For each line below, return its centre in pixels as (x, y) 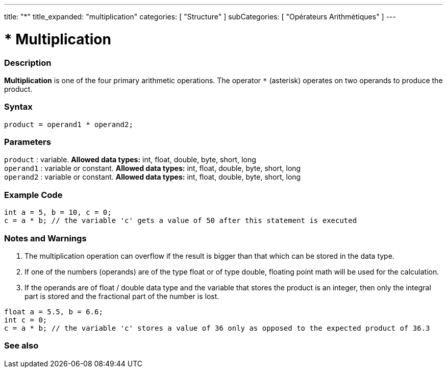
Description (28, 63)
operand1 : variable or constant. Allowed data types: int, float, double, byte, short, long (153, 168)
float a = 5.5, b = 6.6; (54, 312)
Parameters (28, 142)
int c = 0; (26, 320)
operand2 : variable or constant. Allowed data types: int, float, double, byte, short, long (153, 177)
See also (21, 346)
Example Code (33, 195)
